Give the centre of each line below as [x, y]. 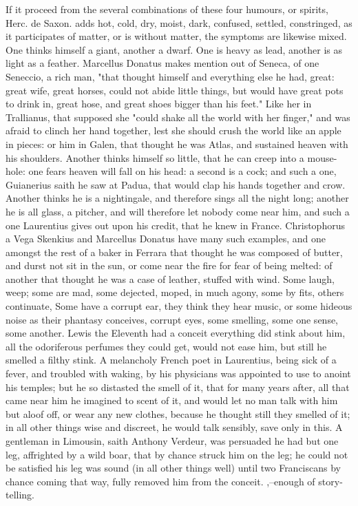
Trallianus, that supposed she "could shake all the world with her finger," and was [178, 117]
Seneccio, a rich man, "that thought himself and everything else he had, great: [170, 76]
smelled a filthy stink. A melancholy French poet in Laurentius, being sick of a [171, 360]
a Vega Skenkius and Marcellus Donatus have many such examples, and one [166, 239]
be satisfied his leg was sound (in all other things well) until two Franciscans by [173, 468]
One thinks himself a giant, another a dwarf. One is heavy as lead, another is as [174, 49]
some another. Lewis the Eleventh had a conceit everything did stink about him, [176, 333]
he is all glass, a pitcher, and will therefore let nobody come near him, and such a [178, 211]
